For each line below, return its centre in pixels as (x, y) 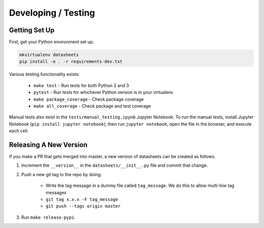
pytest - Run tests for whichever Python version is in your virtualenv (103, 92)
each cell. (19, 131)
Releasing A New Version (48, 145)
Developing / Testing (52, 13)
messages (56, 192)
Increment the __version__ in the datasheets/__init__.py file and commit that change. (114, 165)
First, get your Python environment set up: (52, 42)
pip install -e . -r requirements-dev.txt (71, 62)
